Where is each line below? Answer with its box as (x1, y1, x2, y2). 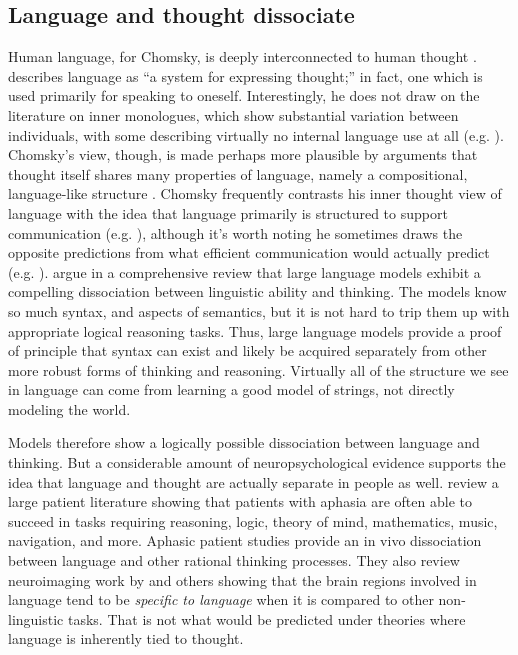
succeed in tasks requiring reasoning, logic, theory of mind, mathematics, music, (8, 510, 498, 531)
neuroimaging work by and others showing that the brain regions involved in (8, 569, 477, 590)
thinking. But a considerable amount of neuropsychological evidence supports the (8, 452, 506, 473)
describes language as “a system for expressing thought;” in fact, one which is (8, 65, 483, 86)
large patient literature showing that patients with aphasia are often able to (8, 491, 472, 512)
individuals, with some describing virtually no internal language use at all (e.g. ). (8, 124, 504, 145)
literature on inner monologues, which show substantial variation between (8, 104, 459, 125)
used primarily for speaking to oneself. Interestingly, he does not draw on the (8, 85, 480, 106)
